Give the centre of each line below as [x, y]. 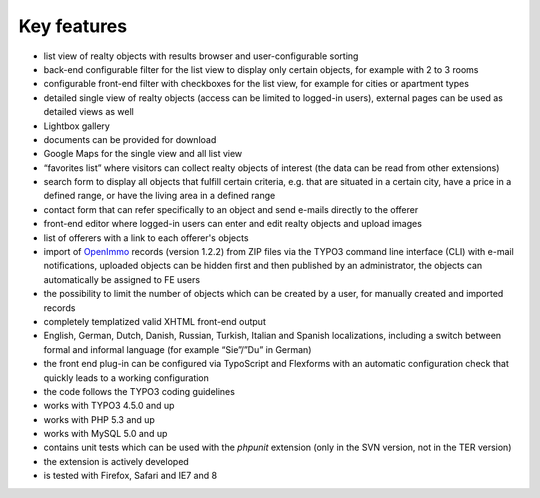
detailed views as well [88, 112]
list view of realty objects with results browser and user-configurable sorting [201, 56]
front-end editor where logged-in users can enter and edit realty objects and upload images [232, 224]
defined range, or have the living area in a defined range [159, 196]
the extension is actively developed [116, 461]
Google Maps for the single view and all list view [143, 154]
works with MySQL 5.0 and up [105, 434]
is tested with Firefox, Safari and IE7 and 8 [130, 476]
